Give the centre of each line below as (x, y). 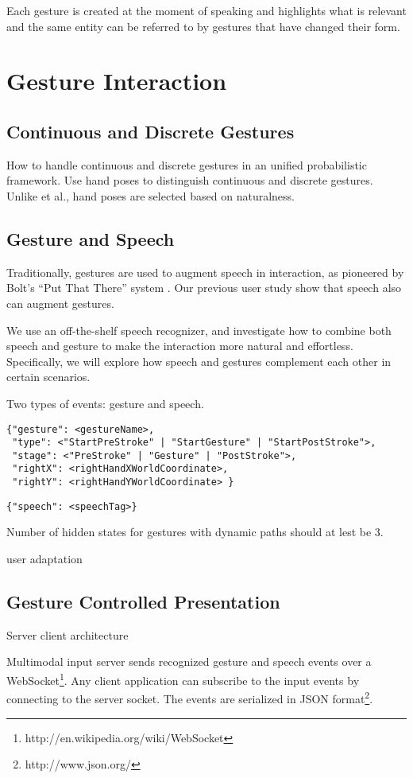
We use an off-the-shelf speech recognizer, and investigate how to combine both (199, 330)
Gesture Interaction (117, 81)
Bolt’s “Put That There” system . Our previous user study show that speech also (204, 288)
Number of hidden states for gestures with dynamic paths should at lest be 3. (195, 532)
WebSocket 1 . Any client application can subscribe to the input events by (183, 679)
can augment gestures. (60, 303)
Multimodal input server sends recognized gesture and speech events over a (189, 661)
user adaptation (44, 559)
